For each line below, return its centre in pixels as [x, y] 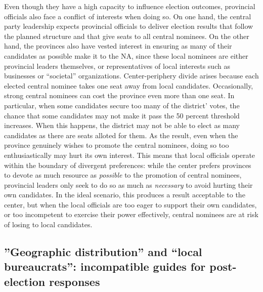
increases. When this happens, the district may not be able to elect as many [122, 125]
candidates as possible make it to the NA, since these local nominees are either [126, 55]
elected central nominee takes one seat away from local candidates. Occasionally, [129, 85]
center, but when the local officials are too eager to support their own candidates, [130, 204]
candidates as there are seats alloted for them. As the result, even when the [121, 135]
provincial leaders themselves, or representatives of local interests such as [117, 66]
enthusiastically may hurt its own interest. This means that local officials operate [130, 155]
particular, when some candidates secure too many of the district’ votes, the [122, 105]
